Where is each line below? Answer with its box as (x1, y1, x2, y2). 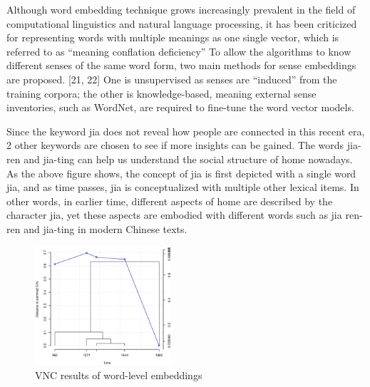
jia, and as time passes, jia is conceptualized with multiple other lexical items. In (6, 180, 359, 195)
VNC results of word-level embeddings (35, 368, 202, 383)
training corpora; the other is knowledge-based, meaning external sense (6, 86, 317, 100)
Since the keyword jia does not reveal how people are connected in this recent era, (6, 123, 365, 138)
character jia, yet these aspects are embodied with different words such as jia (6, 207, 342, 222)
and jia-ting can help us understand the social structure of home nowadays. (24, 151, 353, 166)
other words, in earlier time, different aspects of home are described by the (6, 193, 333, 208)
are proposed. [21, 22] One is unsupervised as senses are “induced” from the (6, 71, 337, 86)
